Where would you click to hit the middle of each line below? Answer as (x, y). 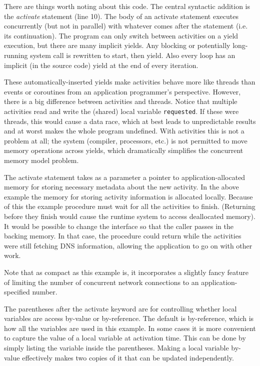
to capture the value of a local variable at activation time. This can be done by (125, 338)
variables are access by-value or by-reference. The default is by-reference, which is (129, 318)
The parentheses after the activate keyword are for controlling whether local (120, 308)
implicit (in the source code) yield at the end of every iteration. (101, 65)
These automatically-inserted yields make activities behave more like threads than (130, 82)
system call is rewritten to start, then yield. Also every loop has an (133, 55)
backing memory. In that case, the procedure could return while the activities (123, 236)
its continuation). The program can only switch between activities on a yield (121, 35)
